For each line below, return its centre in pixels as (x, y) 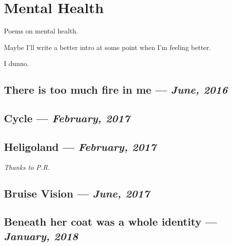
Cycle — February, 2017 (67, 118)
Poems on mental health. (41, 31)
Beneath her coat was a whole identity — (111, 221)
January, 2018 (41, 236)
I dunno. (17, 63)
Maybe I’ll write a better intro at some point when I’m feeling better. (107, 47)
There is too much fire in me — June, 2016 (116, 90)
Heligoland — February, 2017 (80, 146)
